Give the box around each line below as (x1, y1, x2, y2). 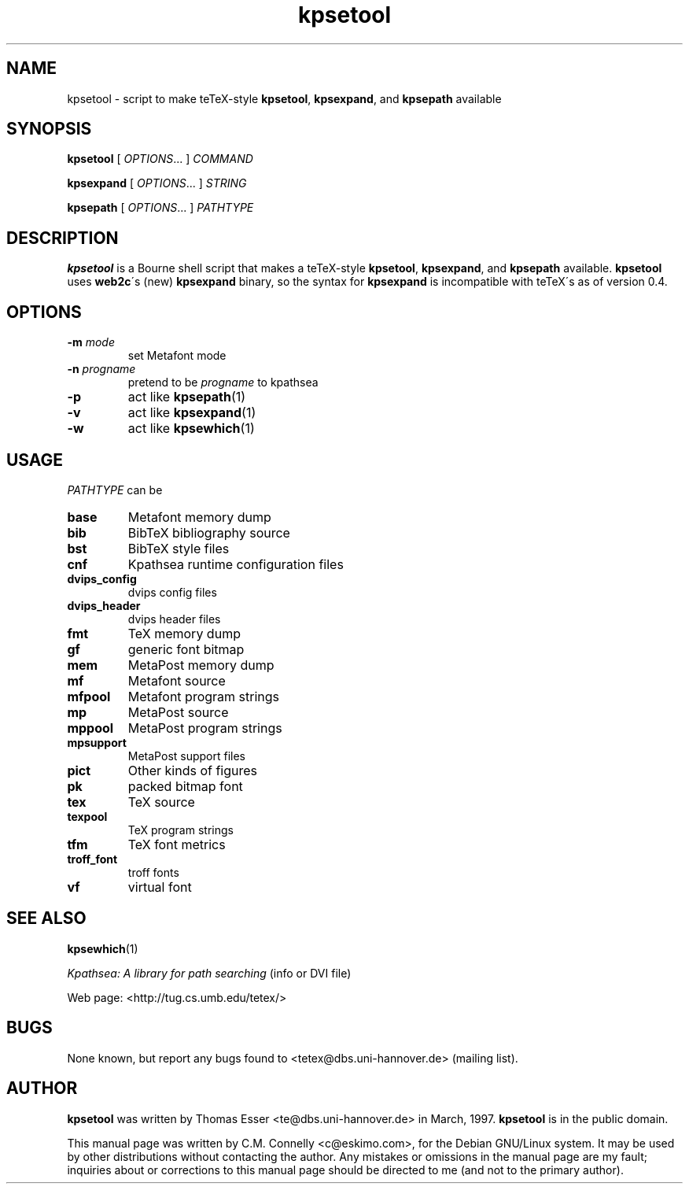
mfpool (67, 688, 111, 704)
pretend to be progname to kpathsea (127, 375, 319, 390)
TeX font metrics (127, 836, 226, 852)
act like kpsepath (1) (127, 389, 246, 405)
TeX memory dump (127, 625, 241, 641)
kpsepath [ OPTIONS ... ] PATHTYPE (67, 201, 254, 215)
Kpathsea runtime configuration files (127, 556, 344, 572)
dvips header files (127, 612, 221, 626)
